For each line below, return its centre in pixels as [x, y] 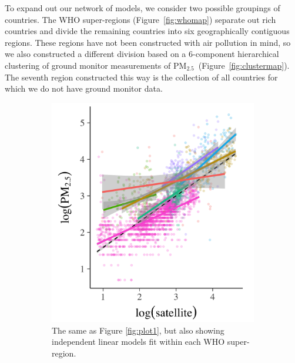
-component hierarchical [236, 54]
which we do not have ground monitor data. [84, 88]
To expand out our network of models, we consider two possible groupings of [143, 8]
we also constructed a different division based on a [95, 54]
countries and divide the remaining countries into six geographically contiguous [147, 31]
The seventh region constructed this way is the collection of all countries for [141, 77]
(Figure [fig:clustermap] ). [244, 65]
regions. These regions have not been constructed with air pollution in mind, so [148, 42]
